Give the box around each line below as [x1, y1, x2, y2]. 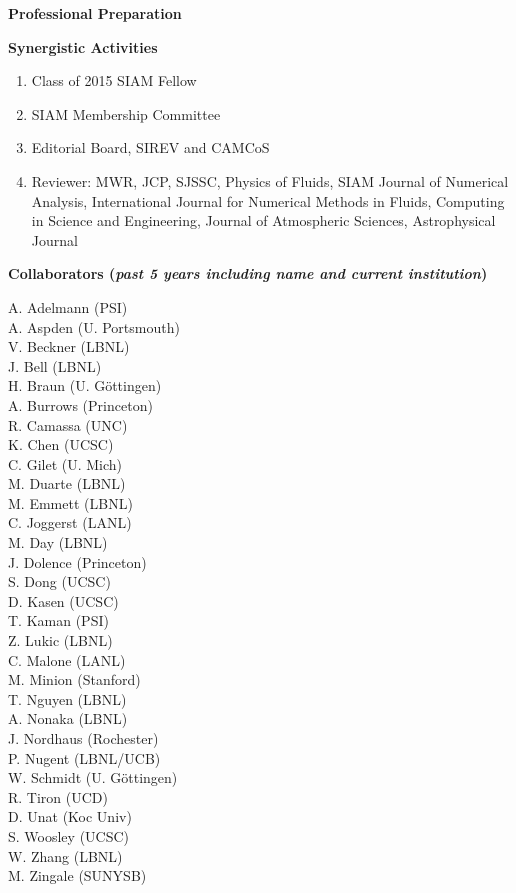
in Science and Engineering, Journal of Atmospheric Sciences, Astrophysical [31, 210, 496, 231]
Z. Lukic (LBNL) [8, 630, 113, 651]
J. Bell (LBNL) [8, 355, 102, 376]
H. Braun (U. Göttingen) [8, 375, 162, 396]
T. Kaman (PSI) [8, 610, 109, 631]
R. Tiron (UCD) [8, 786, 108, 807]
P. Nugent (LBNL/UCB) [8, 747, 161, 768]
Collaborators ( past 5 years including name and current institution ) [8, 263, 488, 284]
